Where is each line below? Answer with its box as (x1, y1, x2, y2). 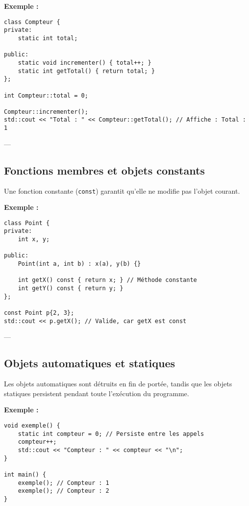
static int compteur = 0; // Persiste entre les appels (18, 430, 204, 437)
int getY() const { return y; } (18, 285, 124, 292)
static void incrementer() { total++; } (18, 59, 151, 66)
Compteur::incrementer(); (4, 108, 88, 115)
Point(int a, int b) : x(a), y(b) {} (18, 260, 141, 268)
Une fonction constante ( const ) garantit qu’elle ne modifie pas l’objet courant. (4, 185, 240, 196)
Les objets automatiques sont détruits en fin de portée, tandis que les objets (4, 379, 232, 389)
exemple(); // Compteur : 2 (18, 487, 109, 495)
